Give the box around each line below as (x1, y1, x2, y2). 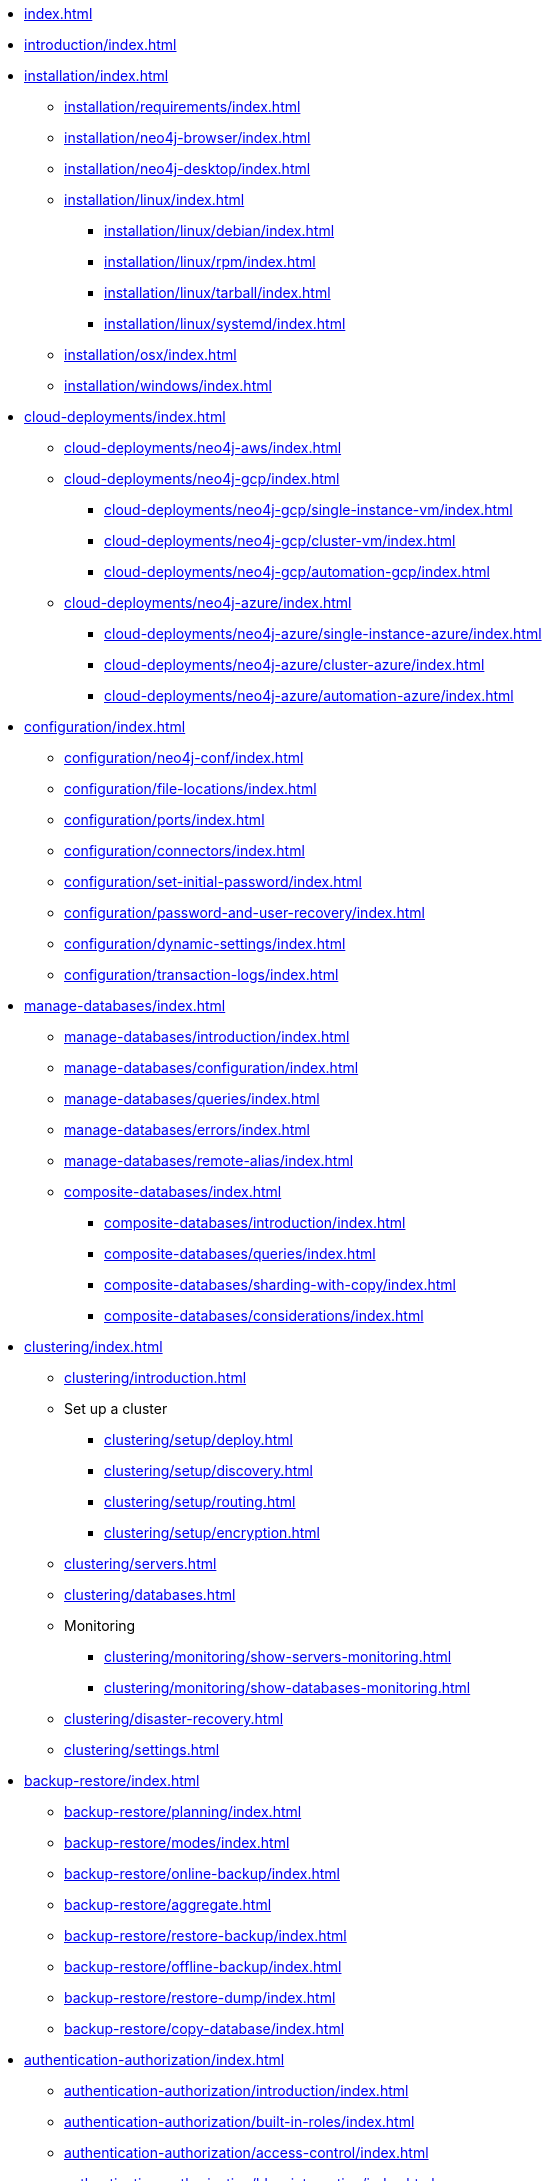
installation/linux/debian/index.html (104, 222, 335, 239)
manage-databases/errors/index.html (64, 1121, 311, 1138)
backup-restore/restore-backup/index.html (64, 1927, 347, 1944)
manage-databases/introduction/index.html (64, 1028, 350, 1045)
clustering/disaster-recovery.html (64, 1710, 284, 1727)
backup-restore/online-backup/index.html (64, 1865, 340, 1882)
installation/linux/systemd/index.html (104, 315, 346, 332)
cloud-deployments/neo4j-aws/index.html (64, 439, 342, 456)
